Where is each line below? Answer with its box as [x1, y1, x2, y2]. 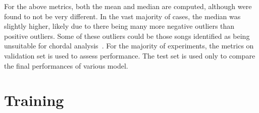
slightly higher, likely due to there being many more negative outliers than [4, 21, 235, 31]
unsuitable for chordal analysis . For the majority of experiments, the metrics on [4, 40, 254, 51]
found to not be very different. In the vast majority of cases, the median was [4, 11, 241, 21]
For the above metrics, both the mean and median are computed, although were [4, 1, 252, 11]
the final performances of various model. [4, 60, 128, 71]
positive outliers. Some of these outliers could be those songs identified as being [4, 30, 250, 41]
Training [4, 90, 64, 110]
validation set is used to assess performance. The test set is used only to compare [4, 50, 255, 61]
